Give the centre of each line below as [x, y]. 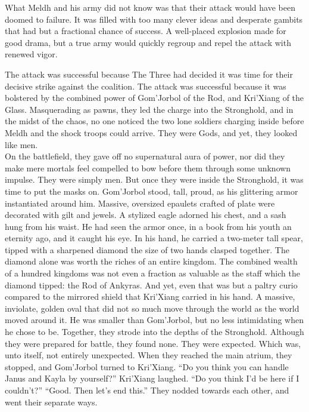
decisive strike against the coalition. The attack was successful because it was [146, 86]
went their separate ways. [51, 402]
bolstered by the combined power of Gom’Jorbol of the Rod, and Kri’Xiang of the [154, 98]
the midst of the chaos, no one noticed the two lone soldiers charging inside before [154, 121]
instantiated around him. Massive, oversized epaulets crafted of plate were [140, 203]
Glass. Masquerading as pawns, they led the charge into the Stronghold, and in [149, 109]
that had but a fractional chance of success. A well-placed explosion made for [146, 31]
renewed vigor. [31, 54]
